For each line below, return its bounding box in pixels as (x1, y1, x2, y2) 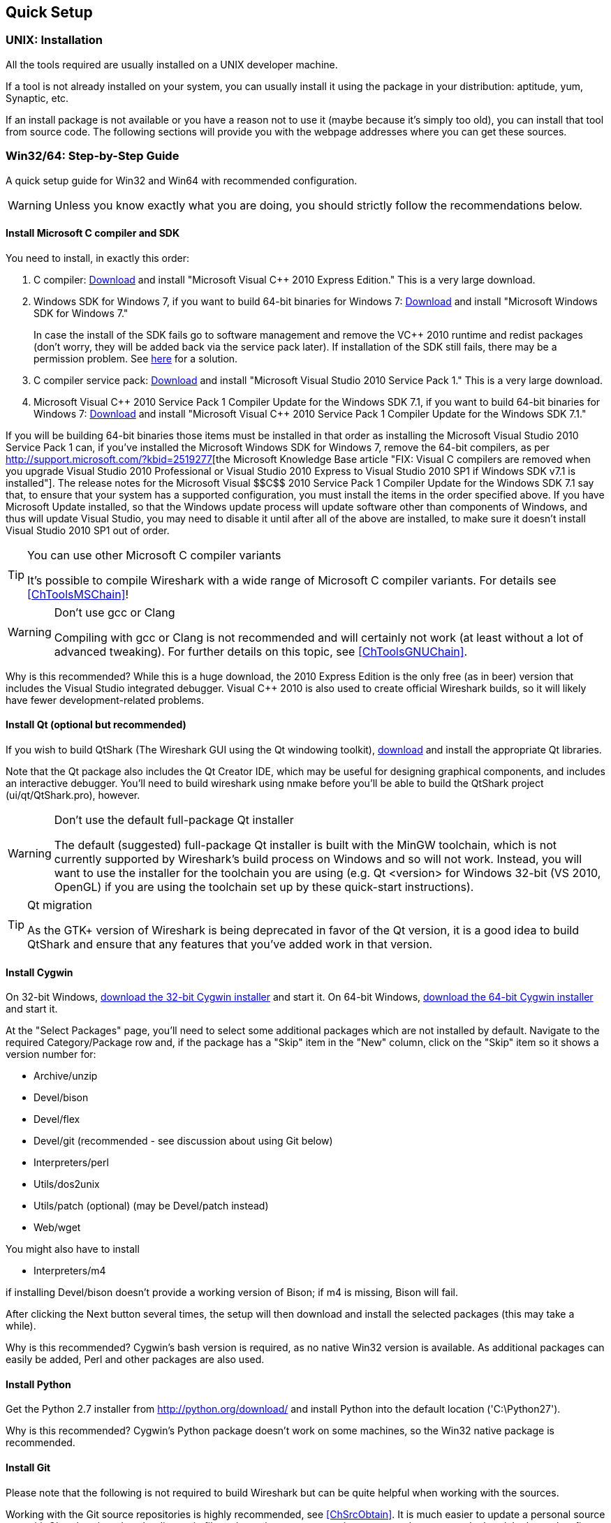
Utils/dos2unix (34, 1178, 100, 1191)
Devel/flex (34, 1113, 80, 1126)
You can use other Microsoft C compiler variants (27, 547, 281, 562)
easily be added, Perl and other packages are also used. (6, 1353, 265, 1366)
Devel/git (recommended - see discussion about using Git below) (34, 1135, 333, 1147)
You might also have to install (6, 1243, 140, 1256)
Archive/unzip (34, 1070, 98, 1082)
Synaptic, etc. (6, 91, 69, 104)
